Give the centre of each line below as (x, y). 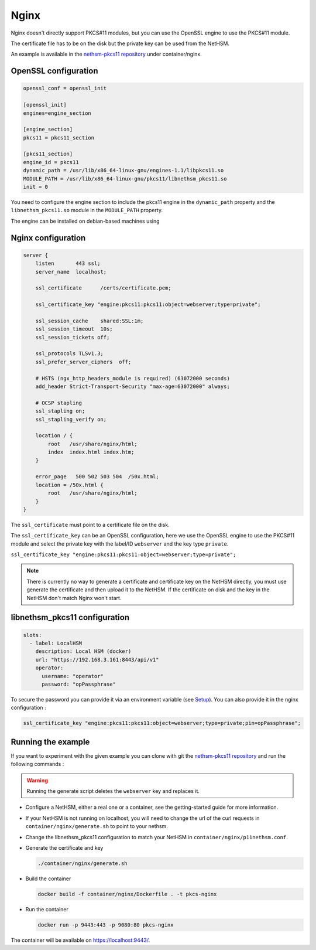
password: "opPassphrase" (79, 684)
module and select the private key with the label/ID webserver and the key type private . (120, 544)
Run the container (47, 909)
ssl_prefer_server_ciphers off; (83, 362)
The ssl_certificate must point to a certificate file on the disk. (90, 525)
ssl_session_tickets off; (73, 337)
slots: (32, 635)
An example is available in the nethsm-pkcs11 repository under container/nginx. (106, 54)
